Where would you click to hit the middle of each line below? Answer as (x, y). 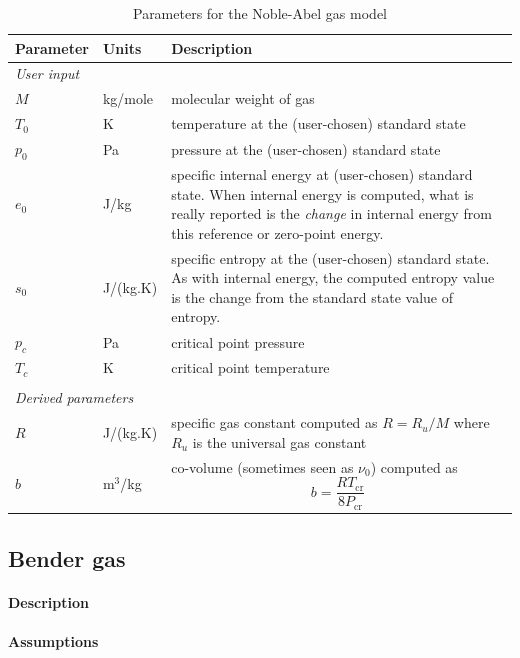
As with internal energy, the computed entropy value (333, 277)
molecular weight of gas (243, 98)
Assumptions (53, 640)
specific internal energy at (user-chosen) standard (322, 174)
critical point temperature (250, 367)
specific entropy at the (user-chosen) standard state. (330, 257)
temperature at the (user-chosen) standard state (318, 123)
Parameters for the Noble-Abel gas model (259, 13)
